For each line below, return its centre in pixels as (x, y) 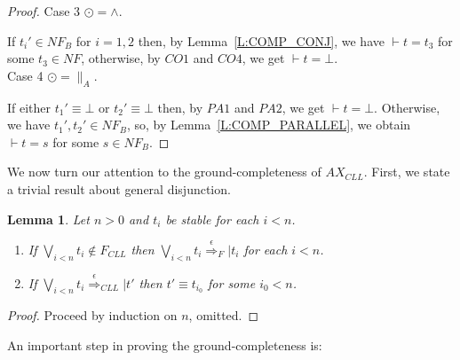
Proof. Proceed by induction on (92, 315)
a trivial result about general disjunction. (119, 188)
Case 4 (25, 75)
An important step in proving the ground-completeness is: (165, 344)
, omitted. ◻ (224, 315)
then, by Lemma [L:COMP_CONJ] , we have (261, 40)
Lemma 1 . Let (48, 219)
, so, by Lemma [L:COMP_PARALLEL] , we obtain (269, 125)
